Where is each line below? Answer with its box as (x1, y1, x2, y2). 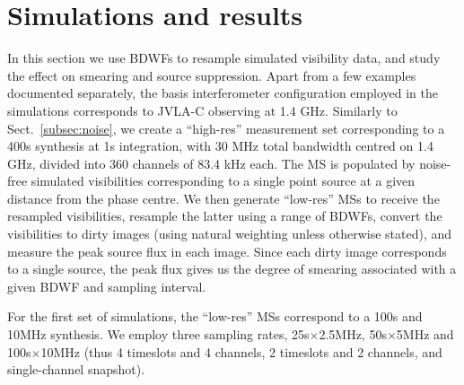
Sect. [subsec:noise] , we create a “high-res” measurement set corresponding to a (7, 118, 445, 137)
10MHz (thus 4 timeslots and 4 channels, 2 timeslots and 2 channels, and (40, 342, 442, 361)
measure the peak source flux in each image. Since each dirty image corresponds (7, 241, 447, 260)
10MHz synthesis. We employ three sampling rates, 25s (7, 325, 310, 344)
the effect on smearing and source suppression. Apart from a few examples (7, 66, 416, 84)
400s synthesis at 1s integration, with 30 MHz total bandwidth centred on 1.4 (7, 136, 433, 155)
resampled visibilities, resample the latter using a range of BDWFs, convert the (7, 206, 442, 225)
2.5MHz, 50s (319, 325, 387, 344)
